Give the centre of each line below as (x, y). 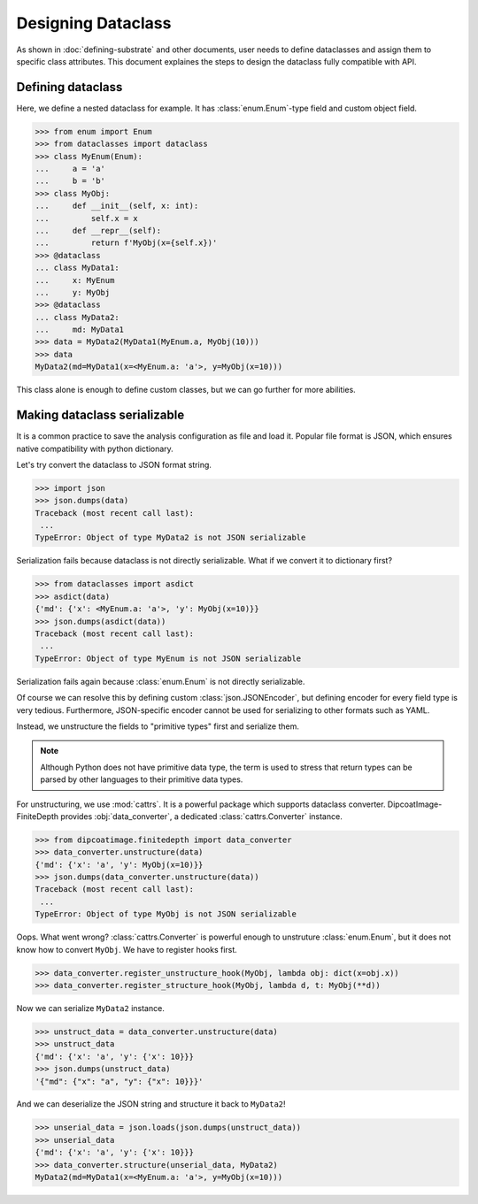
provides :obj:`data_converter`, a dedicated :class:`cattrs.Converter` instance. (201, 816)
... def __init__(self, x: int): (117, 206)
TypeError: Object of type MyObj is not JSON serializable (166, 914)
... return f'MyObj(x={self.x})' (126, 243)
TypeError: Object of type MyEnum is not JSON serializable (168, 658)
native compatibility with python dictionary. (95, 449)
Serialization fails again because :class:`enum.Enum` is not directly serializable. (161, 681)
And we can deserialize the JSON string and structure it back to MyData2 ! (151, 1104)
